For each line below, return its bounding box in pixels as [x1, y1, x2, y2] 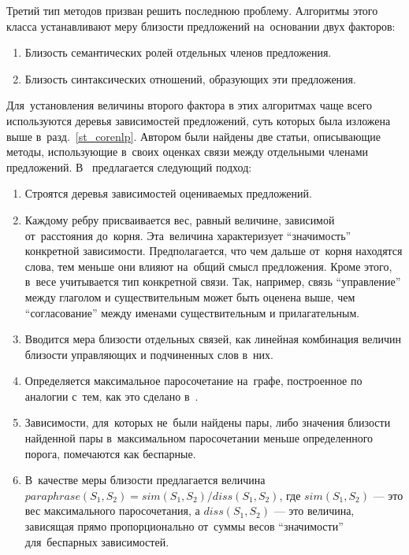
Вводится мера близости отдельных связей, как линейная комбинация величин [24, 331, 401, 347]
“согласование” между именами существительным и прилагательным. [24, 304, 360, 320]
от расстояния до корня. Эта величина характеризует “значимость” [24, 227, 351, 243]
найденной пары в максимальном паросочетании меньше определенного [24, 430, 374, 446]
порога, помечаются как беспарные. [24, 445, 196, 461]
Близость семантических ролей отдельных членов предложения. [24, 44, 332, 61]
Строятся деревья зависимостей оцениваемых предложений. [24, 185, 312, 202]
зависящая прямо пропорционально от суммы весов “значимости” [24, 518, 344, 535]
